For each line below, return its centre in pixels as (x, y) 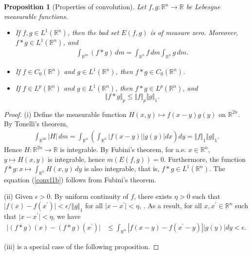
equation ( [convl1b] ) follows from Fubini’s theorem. (80, 180)
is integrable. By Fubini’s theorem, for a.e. (123, 149)
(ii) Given (18, 196)
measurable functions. (36, 16)
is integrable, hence (76, 159)
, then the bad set (93, 32)
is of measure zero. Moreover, (194, 32)
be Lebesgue (203, 6)
